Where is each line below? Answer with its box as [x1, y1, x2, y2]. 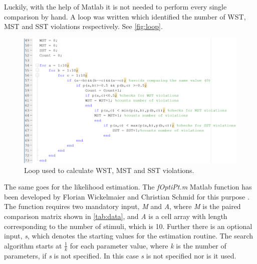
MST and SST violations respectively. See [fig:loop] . [4, 21, 163, 31]
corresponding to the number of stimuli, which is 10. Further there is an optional [4, 220, 252, 231]
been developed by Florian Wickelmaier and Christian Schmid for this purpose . [4, 191, 249, 201]
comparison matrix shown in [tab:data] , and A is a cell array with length [4, 211, 227, 221]
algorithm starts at [4, 240, 62, 250]
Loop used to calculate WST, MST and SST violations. [24, 164, 194, 175]
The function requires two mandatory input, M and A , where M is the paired [4, 201, 241, 211]
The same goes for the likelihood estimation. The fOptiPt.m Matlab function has [4, 181, 252, 192]
